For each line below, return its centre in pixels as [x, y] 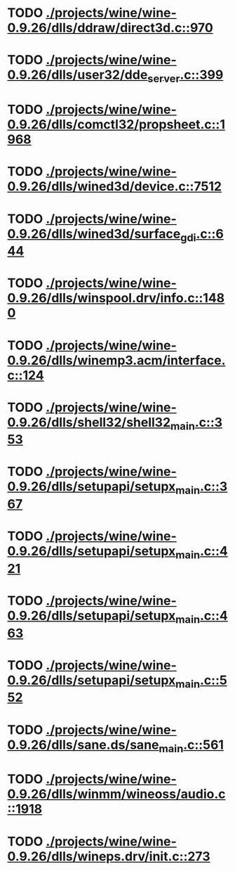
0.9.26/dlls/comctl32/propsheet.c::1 [116, 125]
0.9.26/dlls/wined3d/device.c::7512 [115, 187]
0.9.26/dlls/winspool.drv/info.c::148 [116, 298]
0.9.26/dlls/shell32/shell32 [89, 422]
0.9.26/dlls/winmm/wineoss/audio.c [116, 794]
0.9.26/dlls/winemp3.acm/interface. [116, 360]
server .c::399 [185, 76]
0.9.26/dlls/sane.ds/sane [83, 745]
